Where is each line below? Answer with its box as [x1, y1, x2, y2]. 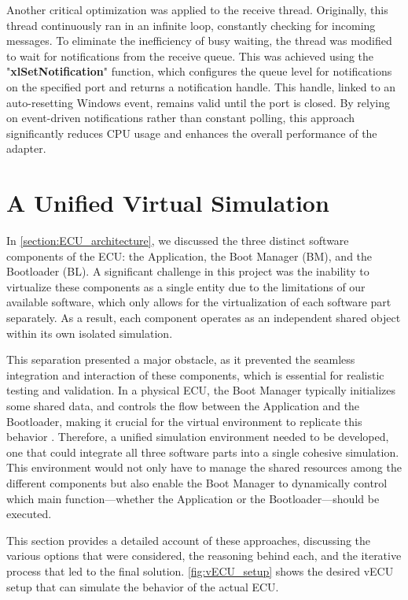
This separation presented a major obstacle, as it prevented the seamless [6, 351, 355, 368]
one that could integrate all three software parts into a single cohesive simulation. [6, 443, 399, 460]
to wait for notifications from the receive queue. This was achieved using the [6, 47, 374, 64]
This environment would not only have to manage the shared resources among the [6, 459, 402, 476]
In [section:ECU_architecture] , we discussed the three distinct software [6, 232, 349, 249]
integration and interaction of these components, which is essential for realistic [6, 366, 384, 383]
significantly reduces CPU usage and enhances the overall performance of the [6, 124, 377, 141]
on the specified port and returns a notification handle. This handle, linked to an [6, 78, 396, 94]
